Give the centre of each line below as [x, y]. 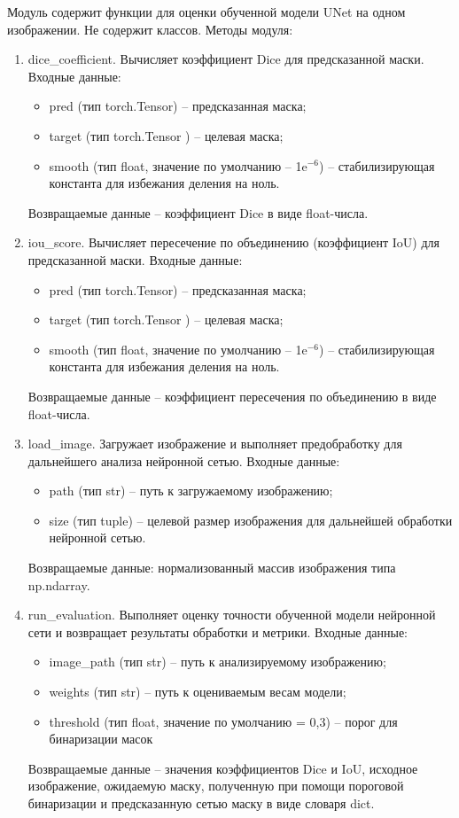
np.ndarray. [59, 584]
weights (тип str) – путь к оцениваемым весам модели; [198, 692]
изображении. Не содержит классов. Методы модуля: [150, 29]
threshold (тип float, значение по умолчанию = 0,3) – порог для [223, 721]
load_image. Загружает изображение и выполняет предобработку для [215, 444]
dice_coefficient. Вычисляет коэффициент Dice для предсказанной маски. [226, 59]
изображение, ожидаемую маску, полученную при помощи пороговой [216, 786]
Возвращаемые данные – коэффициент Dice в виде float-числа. [198, 212]
